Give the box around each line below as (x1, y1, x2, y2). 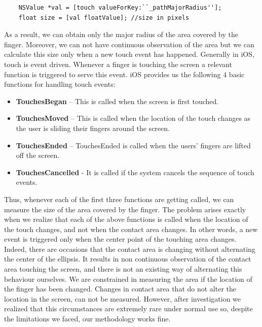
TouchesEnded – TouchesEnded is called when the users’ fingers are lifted (16, 140, 251, 150)
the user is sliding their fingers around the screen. (16, 122, 170, 133)
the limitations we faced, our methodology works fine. (4, 313, 171, 324)
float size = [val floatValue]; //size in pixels (18, 14, 190, 21)
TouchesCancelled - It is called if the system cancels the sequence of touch (16, 167, 254, 177)
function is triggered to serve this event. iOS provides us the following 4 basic (4, 69, 245, 79)
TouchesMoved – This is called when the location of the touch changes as (16, 113, 251, 123)
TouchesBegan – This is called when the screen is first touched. (16, 95, 219, 106)
